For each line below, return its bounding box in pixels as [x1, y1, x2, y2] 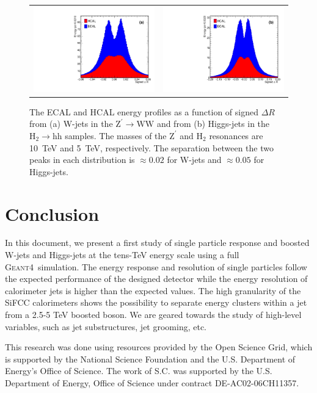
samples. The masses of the [65, 129, 167, 142]
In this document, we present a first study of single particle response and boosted [5, 236, 310, 249]
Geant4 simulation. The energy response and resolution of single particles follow [5, 260, 307, 273]
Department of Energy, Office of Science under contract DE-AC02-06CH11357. [5, 376, 299, 389]
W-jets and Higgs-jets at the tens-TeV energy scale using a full [5, 248, 239, 261]
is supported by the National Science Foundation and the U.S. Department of [5, 352, 296, 365]
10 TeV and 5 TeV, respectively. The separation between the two [29, 141, 274, 154]
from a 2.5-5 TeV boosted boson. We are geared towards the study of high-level [5, 308, 302, 321]
